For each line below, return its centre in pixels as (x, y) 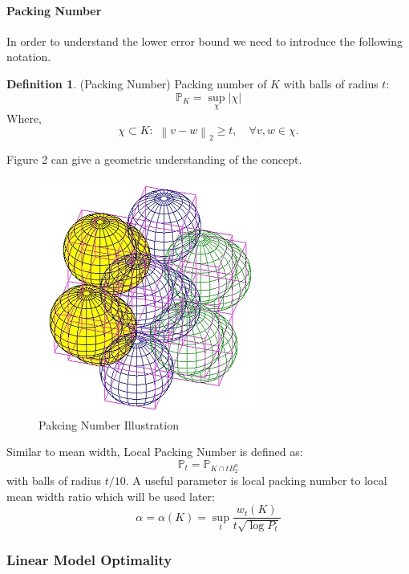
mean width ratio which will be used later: (111, 496)
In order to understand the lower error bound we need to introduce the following (204, 41)
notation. (29, 57)
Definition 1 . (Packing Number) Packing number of (137, 83)
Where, (24, 118)
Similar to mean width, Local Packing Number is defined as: (155, 452)
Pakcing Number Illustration (109, 424)
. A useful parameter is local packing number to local (256, 480)
